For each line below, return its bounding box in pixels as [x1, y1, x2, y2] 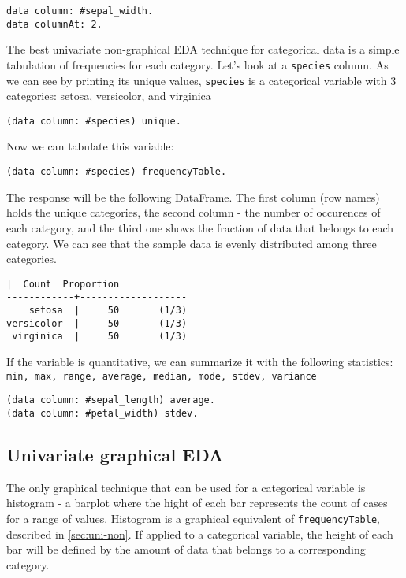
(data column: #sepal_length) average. [6, 395, 215, 406]
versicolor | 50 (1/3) [6, 317, 188, 329]
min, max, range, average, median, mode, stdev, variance [6, 370, 317, 382]
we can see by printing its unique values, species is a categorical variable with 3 [6, 72, 397, 88]
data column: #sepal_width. [6, 6, 154, 17]
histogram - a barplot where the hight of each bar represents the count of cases [6, 495, 388, 511]
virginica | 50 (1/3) [12, 331, 188, 343]
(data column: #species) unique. [6, 115, 181, 127]
